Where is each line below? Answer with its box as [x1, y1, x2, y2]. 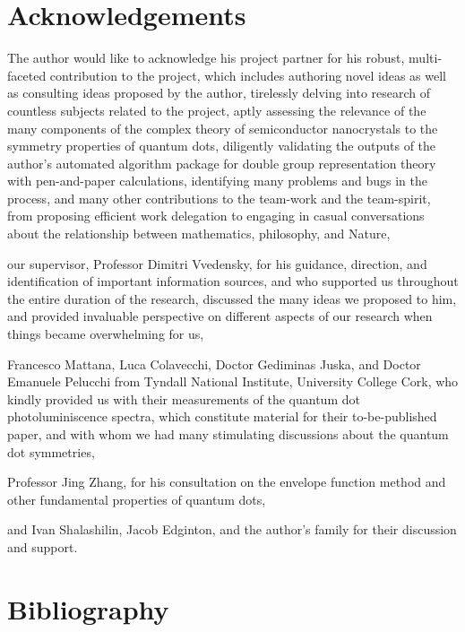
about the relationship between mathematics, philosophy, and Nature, [7, 224, 391, 243]
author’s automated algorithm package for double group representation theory [7, 153, 436, 172]
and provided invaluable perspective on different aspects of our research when [7, 307, 433, 325]
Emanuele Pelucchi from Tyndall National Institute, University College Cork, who [7, 372, 459, 391]
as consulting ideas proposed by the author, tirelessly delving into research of [7, 83, 431, 102]
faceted [7, 65, 47, 84]
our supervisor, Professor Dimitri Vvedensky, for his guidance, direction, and [7, 254, 427, 273]
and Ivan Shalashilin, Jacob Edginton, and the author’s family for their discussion [7, 520, 457, 539]
